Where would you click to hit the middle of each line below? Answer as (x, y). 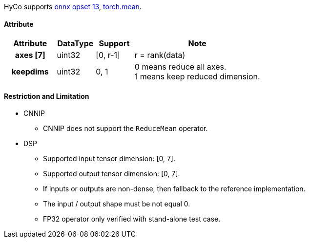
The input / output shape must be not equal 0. (117, 204)
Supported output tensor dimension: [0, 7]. (112, 174)
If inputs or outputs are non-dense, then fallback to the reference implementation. (174, 189)
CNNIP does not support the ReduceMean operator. (125, 129)
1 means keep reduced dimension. (197, 77)
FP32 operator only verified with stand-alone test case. (132, 219)
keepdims (30, 72)
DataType (75, 44)
